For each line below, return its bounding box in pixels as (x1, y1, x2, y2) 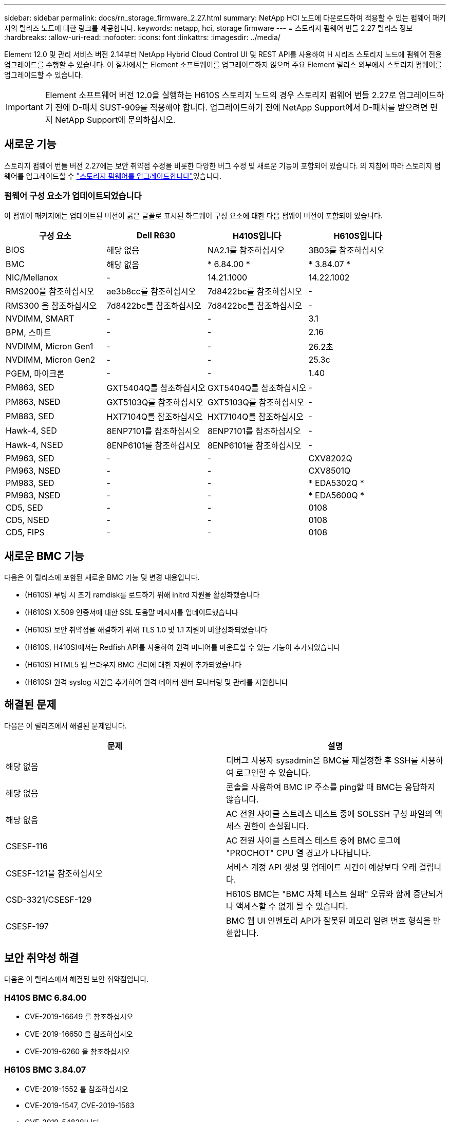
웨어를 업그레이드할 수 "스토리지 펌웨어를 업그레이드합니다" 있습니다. (4, 171, 222, 180)
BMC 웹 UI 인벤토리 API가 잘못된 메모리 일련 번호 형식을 (226, 915, 431, 926)
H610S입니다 (333, 230, 383, 241)
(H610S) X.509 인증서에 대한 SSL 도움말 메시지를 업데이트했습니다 (25, 608, 238, 617)
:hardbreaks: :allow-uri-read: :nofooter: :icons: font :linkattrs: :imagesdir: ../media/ (4, 33, 280, 42)
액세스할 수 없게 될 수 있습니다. (236, 901, 348, 912)
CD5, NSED (6, 514, 49, 525)
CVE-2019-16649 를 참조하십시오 (25, 1012, 134, 1021)
